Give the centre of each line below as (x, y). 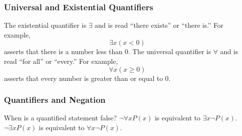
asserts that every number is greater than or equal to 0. (87, 78)
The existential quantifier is (45, 25)
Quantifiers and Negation (55, 100)
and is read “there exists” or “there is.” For (159, 25)
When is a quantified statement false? (60, 118)
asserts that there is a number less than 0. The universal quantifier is (108, 51)
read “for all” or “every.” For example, (61, 61)
